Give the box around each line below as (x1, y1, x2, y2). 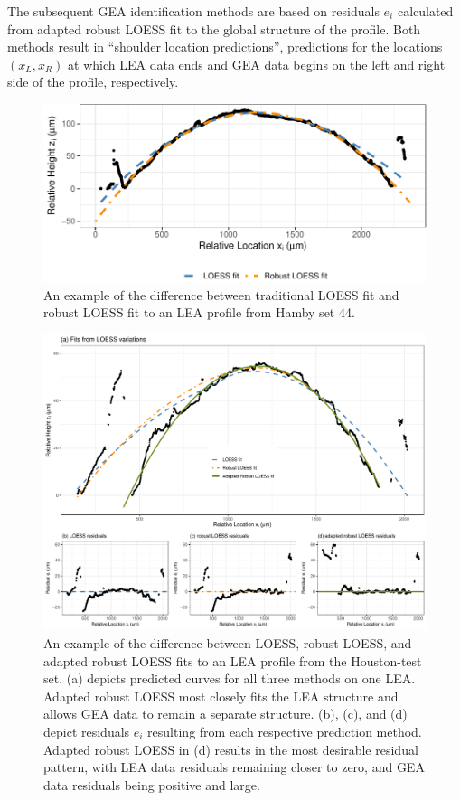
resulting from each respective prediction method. (147, 722, 422, 741)
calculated (397, 2, 454, 20)
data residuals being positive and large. (43, 775, 260, 794)
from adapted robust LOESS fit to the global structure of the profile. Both (7, 19, 421, 38)
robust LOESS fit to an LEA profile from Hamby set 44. (43, 303, 355, 322)
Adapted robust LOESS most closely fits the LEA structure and (43, 686, 399, 705)
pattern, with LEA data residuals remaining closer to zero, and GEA (43, 758, 425, 776)
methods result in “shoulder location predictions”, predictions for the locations (7, 37, 443, 56)
